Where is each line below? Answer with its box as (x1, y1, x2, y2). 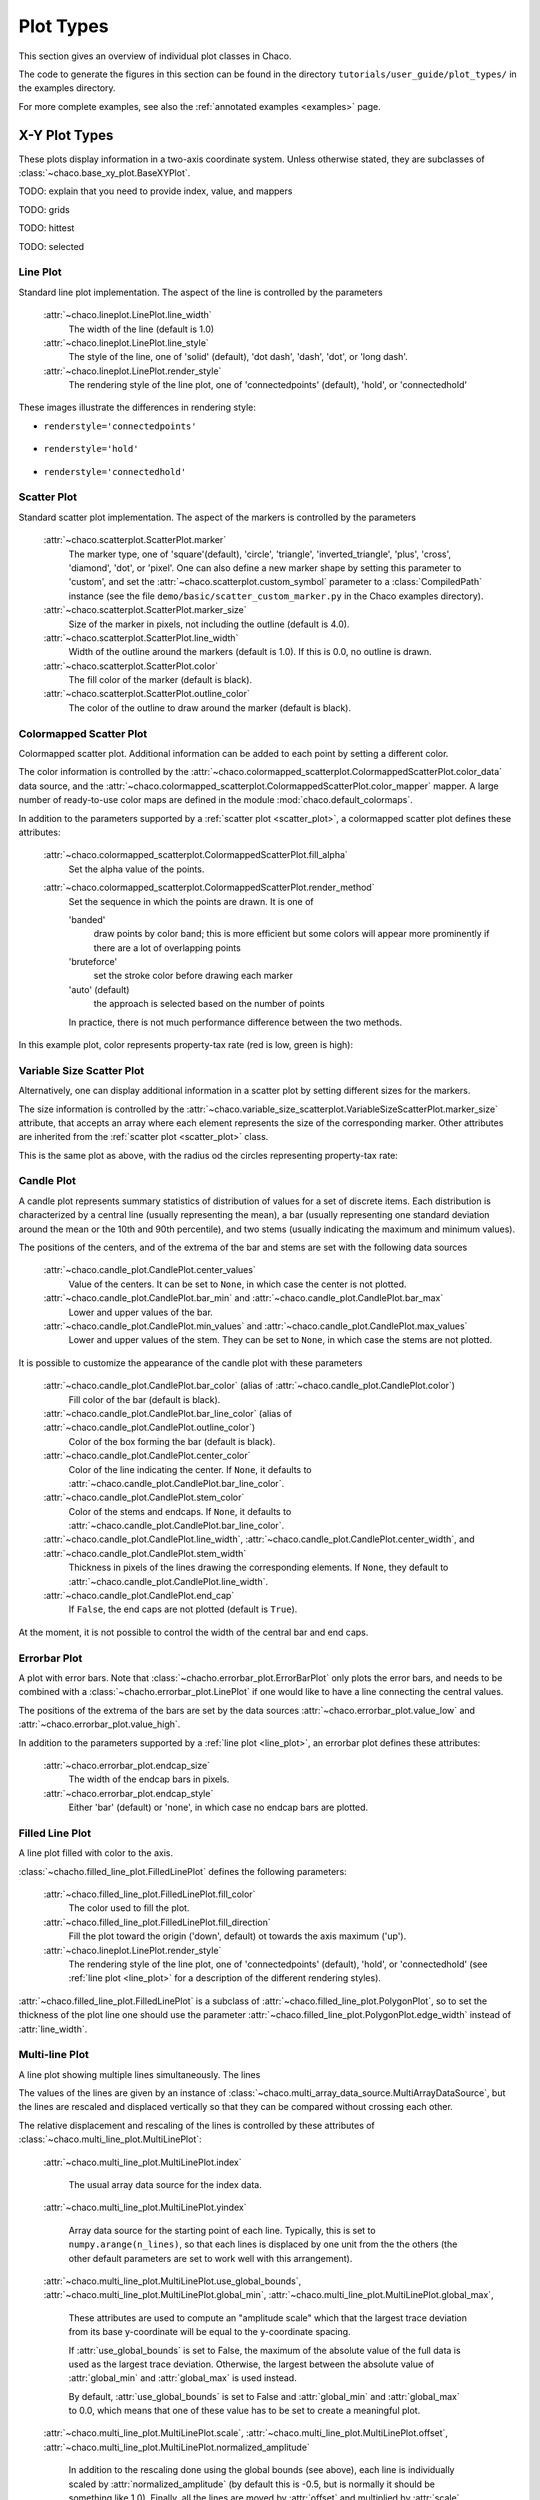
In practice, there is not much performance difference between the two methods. (68, 1016, 403, 1028)
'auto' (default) (68, 983, 130, 995)
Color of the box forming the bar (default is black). (68, 1435, 276, 1447)
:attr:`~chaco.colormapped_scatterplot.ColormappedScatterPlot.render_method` (43, 881, 375, 894)
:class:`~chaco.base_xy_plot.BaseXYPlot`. (18, 167, 191, 179)
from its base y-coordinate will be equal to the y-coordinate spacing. (68, 2326, 351, 2338)
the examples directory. (18, 82, 116, 94)
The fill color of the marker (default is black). (68, 674, 253, 686)
